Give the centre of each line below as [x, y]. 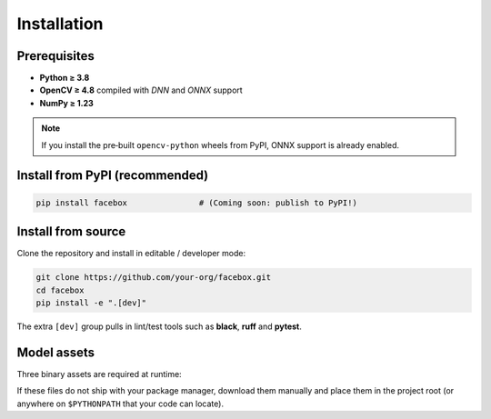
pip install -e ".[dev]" [91, 303]
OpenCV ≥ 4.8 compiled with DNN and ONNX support [141, 90]
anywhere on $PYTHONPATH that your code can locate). [120, 404]
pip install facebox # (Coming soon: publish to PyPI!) [197, 203]
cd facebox [60, 290]
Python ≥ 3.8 [65, 78]
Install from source [71, 232]
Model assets [56, 352]
